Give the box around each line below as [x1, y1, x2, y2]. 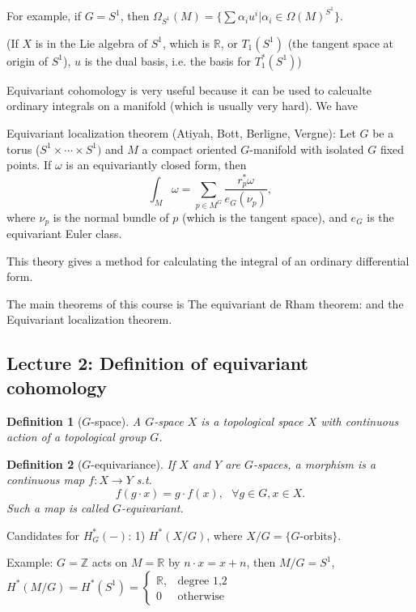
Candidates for [6, 526, 79, 543]
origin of [6, 52, 49, 69]
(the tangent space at [287, 34, 394, 51]
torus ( [6, 140, 40, 157]
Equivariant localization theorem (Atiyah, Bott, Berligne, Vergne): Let [6, 125, 356, 141]
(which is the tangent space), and [182, 208, 347, 225]
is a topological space [201, 412, 304, 429]
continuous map [6, 471, 85, 488]
